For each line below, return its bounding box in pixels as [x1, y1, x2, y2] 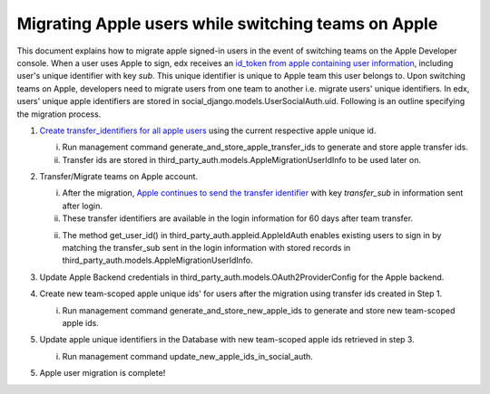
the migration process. [16, 109, 102, 120]
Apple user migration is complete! [39, 368, 166, 379]
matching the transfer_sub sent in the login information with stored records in [62, 243, 351, 254]
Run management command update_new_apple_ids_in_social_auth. [62, 351, 313, 361]
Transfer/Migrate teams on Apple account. [39, 171, 199, 182]
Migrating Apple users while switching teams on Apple [16, 14, 438, 34]
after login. [62, 200, 103, 211]
